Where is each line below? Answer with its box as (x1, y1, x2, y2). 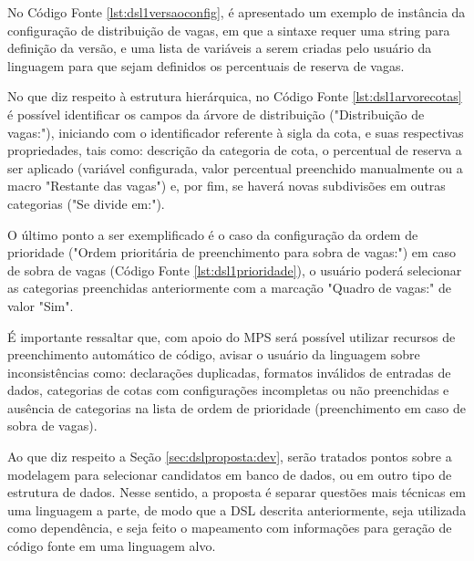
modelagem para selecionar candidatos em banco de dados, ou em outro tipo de (7, 464, 452, 483)
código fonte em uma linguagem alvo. (7, 536, 216, 556)
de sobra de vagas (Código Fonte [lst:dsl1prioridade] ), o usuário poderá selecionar (7, 260, 462, 279)
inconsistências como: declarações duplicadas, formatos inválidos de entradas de (7, 362, 451, 381)
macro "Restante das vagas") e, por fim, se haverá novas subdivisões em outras (7, 176, 446, 195)
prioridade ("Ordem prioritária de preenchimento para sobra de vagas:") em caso (7, 243, 457, 262)
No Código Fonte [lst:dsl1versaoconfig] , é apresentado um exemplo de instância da (7, 3, 466, 21)
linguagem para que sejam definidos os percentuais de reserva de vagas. (7, 56, 405, 75)
